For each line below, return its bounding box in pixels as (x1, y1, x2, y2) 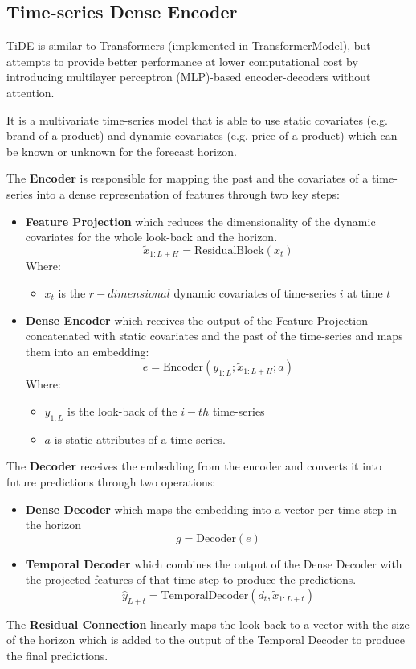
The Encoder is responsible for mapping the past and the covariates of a (6, 170, 369, 187)
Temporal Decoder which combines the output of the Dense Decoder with (25, 555, 402, 572)
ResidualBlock (194, 244, 264, 257)
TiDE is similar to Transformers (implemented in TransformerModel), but (6, 37, 371, 54)
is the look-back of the (67, 402, 177, 419)
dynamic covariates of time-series (173, 285, 336, 301)
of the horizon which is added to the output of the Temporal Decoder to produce (6, 631, 405, 648)
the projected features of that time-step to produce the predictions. (25, 571, 357, 588)
